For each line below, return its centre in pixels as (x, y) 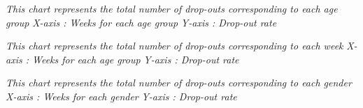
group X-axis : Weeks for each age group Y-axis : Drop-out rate (141, 22)
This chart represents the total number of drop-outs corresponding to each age (172, 8)
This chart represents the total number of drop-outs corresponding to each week (175, 46)
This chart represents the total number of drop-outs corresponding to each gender (179, 83)
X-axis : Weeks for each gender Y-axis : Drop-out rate (121, 96)
